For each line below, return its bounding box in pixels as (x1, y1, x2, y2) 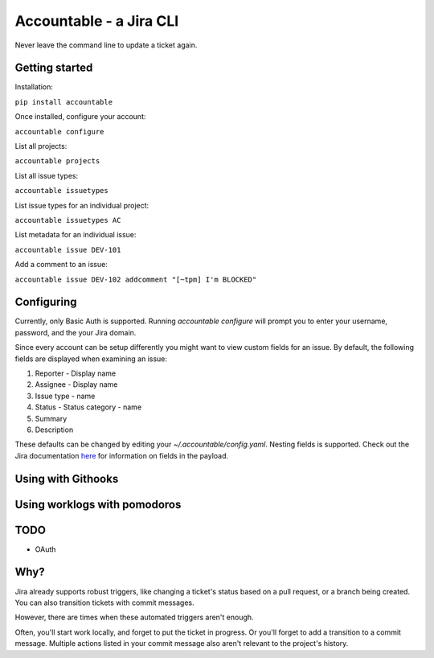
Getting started (14, 61, 93, 75)
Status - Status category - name (35, 402, 142, 412)
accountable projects (14, 157, 100, 166)
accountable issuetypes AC (14, 216, 121, 224)
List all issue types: (14, 171, 79, 180)
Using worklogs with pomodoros (14, 497, 182, 511)
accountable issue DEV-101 (14, 245, 121, 254)
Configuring (14, 295, 77, 309)
